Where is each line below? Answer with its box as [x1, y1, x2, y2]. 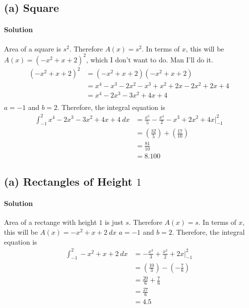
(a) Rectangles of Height [4, 174, 132, 189]
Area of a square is [4, 43, 61, 53]
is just [105, 217, 124, 227]
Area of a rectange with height [4, 217, 97, 227]
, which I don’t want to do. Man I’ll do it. [86, 54, 213, 64]
